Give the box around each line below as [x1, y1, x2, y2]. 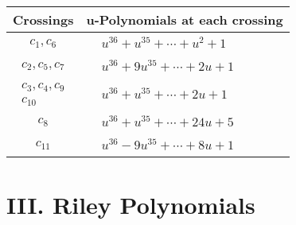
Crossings [13, 10, 74, 29]
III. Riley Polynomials [6, 188, 255, 220]
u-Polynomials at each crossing [86, 10, 283, 29]
